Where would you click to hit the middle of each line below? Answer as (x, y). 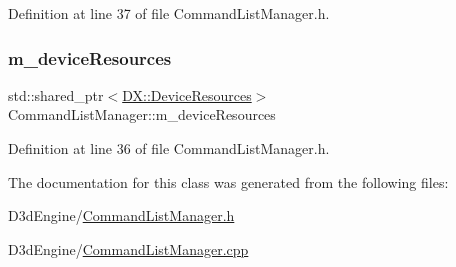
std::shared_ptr (56, 94)
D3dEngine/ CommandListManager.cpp (128, 248)
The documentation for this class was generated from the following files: (228, 181)
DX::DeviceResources (187, 94)
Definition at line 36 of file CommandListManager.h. (169, 148)
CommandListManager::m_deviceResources (142, 114)
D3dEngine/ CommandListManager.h (121, 215)
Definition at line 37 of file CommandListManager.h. (169, 13)
